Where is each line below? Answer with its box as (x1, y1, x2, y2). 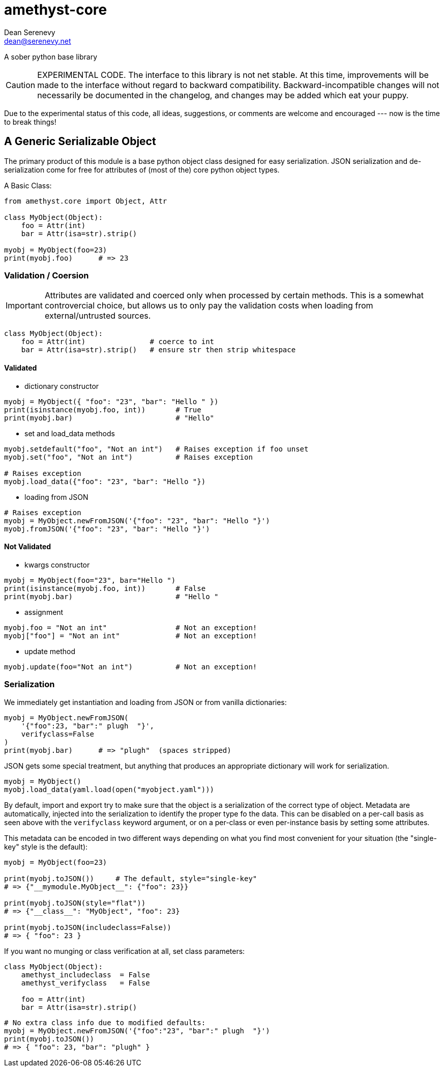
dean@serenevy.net (4, 36, 71, 45)
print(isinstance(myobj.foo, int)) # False (4, 584, 206, 593)
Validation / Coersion (4, 270, 89, 280)
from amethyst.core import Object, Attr (4, 196, 167, 205)
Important (6, 300, 43, 311)
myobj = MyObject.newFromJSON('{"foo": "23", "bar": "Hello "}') (4, 516, 270, 525)
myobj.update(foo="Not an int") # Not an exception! (4, 662, 257, 671)
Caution (6, 79, 36, 90)
